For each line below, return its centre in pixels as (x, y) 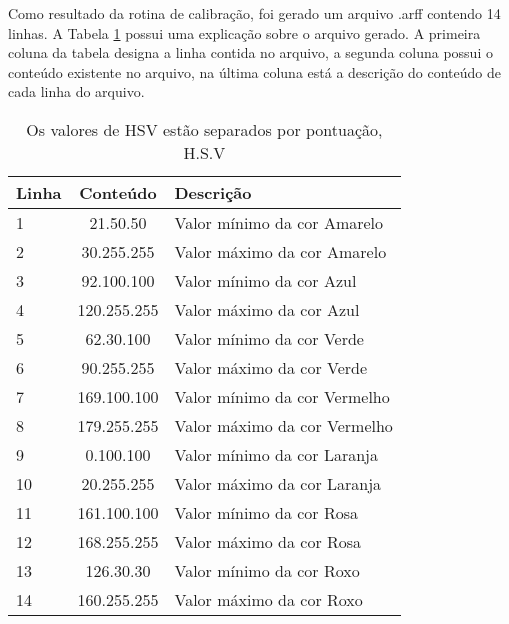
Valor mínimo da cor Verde (269, 338)
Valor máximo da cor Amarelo (280, 251)
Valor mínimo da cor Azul (265, 280)
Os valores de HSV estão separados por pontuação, (204, 129)
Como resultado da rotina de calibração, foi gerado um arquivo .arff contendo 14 (254, 13)
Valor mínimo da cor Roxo (267, 570)
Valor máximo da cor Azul (267, 309)
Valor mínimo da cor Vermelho (282, 396)
